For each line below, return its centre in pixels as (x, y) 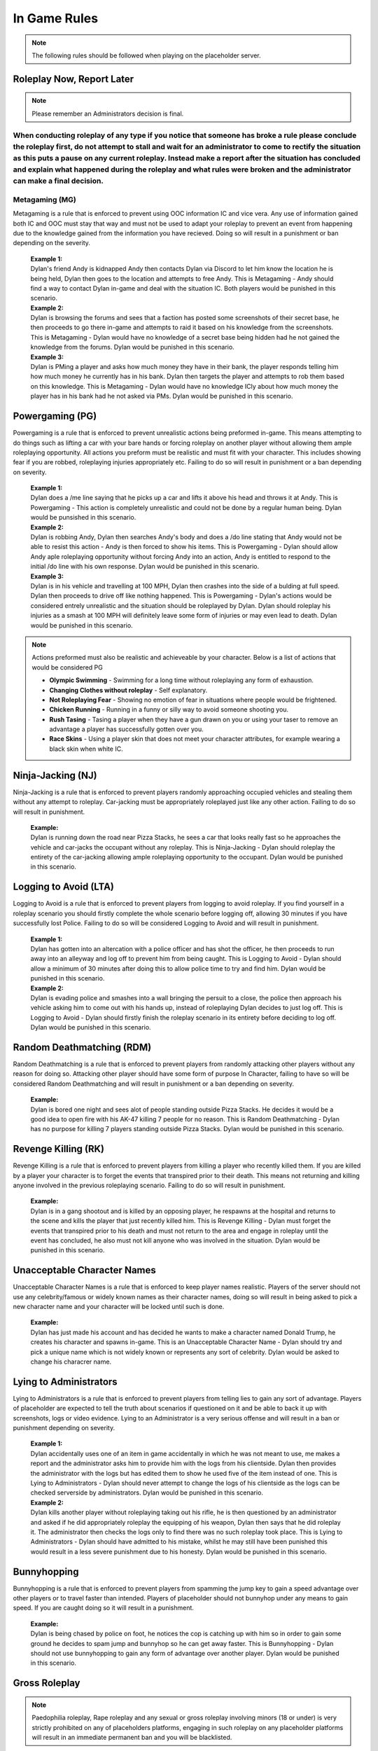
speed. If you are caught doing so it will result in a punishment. (103, 1608)
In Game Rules (55, 18)
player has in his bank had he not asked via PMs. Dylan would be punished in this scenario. (162, 396)
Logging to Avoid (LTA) (64, 887)
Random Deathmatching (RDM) (82, 1047)
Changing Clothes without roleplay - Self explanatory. (128, 690)
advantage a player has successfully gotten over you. (126, 729)
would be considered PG (67, 667)
